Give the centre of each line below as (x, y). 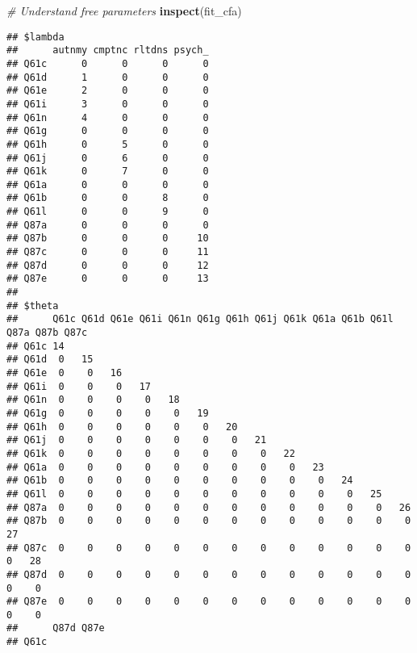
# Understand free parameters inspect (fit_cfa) (124, 10)
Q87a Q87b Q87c (47, 333)
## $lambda (35, 37)
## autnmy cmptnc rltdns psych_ (108, 50)
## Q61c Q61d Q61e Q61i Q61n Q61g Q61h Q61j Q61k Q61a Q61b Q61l (200, 319)
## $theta (33, 306)
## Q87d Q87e (56, 628)
